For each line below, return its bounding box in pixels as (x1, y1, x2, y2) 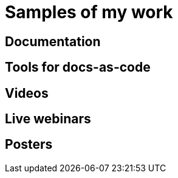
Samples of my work (5, 2, 173, 22)
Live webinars (5, 111, 91, 127)
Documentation (5, 33, 101, 49)
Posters (5, 137, 53, 152)
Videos (5, 85, 49, 101)
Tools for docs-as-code (5, 60, 151, 75)
